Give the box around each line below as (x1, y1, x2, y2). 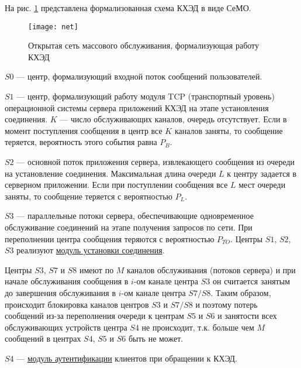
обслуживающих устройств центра (5, 321, 127, 333)
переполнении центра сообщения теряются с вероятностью (5, 232, 214, 245)
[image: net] (28, 22, 78, 31)
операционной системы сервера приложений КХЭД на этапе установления (5, 101, 269, 114)
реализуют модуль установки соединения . (16, 244, 165, 256)
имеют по (79, 263, 114, 276)
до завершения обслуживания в (5, 286, 116, 298)
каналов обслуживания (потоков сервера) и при (127, 263, 296, 276)
